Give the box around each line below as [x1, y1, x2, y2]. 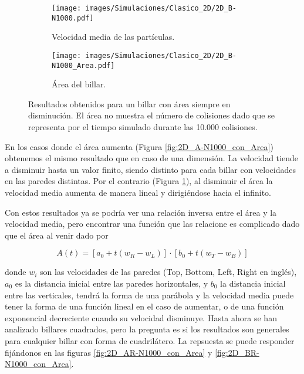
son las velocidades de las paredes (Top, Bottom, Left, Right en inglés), [40, 266, 297, 278]
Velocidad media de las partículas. [52, 30, 175, 43]
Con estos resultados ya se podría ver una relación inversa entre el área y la [5, 206, 277, 218]
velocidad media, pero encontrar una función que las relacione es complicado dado [5, 217, 300, 230]
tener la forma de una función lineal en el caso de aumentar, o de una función [5, 300, 284, 312]
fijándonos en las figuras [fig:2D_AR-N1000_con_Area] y [5, 346, 212, 358]
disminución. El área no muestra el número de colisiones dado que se [28, 109, 275, 121]
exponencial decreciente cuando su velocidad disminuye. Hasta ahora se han [5, 311, 277, 324]
